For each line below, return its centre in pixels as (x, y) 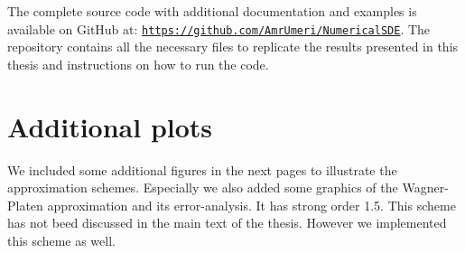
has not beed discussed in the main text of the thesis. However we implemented (227, 223)
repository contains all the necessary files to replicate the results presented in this (233, 47)
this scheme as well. (61, 240)
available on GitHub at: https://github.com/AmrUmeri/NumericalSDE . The (219, 28)
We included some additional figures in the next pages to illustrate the (202, 169)
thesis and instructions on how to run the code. (138, 64)
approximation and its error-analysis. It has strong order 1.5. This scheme (251, 205)
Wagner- (425, 187)
